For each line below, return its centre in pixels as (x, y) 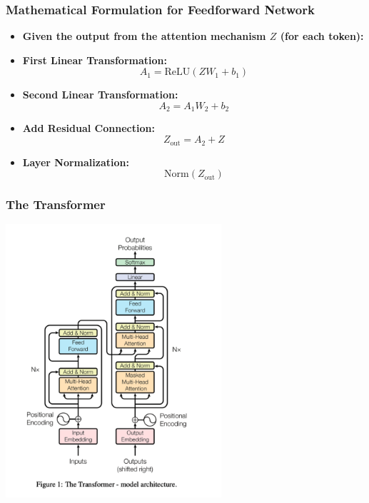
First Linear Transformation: (95, 60)
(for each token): (322, 36)
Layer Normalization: (76, 162)
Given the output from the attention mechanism (144, 36)
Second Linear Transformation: (100, 95)
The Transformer (56, 204)
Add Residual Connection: (89, 128)
